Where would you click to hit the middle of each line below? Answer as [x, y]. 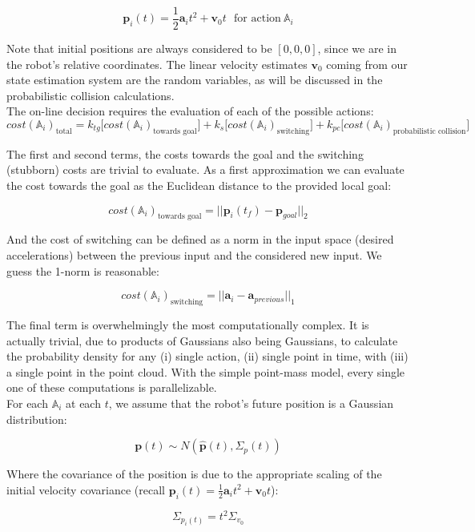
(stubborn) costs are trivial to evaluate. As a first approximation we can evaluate [205, 169]
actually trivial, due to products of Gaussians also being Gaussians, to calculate [202, 340]
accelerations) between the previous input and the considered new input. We [194, 255]
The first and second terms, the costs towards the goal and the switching [185, 153]
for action [258, 19]
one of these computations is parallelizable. [112, 387]
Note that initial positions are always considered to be [139, 48]
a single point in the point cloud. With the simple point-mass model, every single [206, 371]
